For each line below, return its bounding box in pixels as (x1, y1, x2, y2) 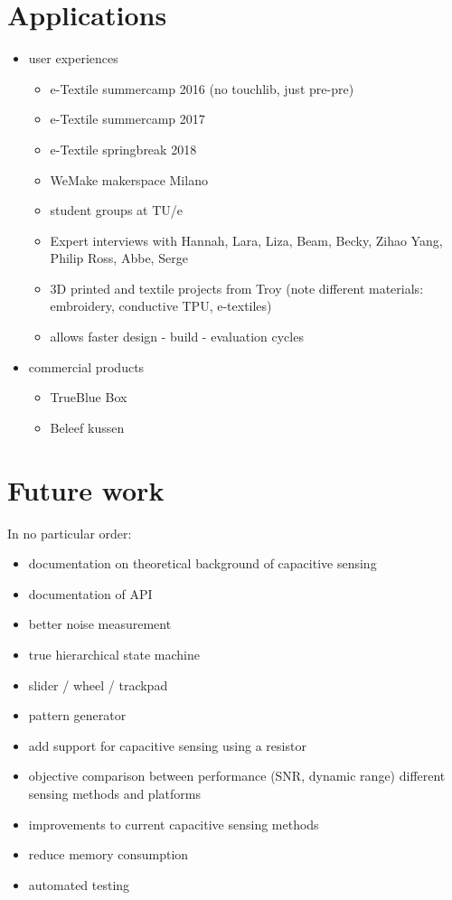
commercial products (28, 357, 145, 376)
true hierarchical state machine (28, 644, 200, 663)
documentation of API (28, 584, 153, 603)
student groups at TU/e (50, 201, 184, 220)
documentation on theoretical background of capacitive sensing (28, 554, 377, 573)
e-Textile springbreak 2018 (50, 139, 197, 158)
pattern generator (28, 706, 127, 725)
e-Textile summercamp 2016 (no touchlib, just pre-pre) (50, 79, 354, 98)
